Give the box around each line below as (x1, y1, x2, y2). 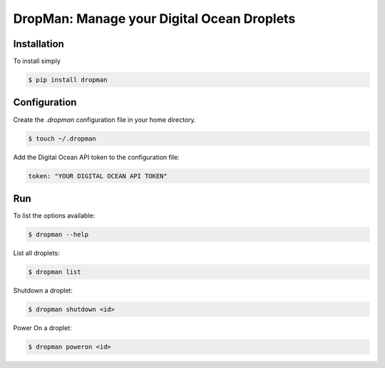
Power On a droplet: (13, 323, 73, 332)
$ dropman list (28, 267, 81, 276)
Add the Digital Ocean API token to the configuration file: (13, 153, 180, 161)
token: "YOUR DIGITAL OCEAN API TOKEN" (28, 172, 168, 180)
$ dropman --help (28, 230, 89, 238)
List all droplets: (13, 248, 60, 257)
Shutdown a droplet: (13, 286, 73, 295)
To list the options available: (13, 211, 96, 220)
